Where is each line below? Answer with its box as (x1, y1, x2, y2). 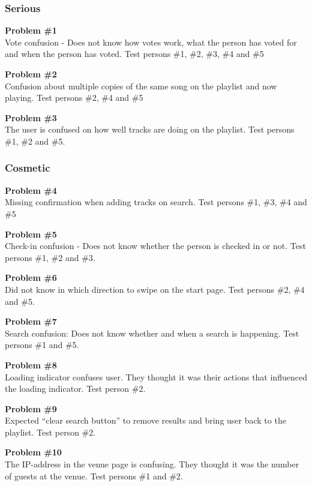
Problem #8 (5, 358, 57, 371)
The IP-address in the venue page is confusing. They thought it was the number (5, 458, 299, 470)
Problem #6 (5, 271, 57, 284)
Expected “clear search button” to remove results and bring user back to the (5, 414, 286, 427)
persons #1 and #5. (5, 338, 79, 351)
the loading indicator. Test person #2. (5, 382, 146, 395)
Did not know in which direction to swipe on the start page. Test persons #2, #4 (5, 283, 305, 295)
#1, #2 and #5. (5, 134, 65, 147)
